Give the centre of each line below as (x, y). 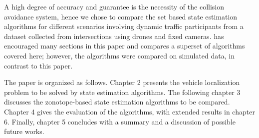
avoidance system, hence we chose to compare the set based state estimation (121, 16)
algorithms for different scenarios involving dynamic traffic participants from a (124, 26)
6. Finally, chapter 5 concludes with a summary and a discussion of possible (120, 121)
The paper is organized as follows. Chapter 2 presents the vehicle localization (122, 82)
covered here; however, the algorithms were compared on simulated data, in (119, 55)
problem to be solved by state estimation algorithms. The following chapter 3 (122, 92)
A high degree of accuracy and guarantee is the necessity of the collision (114, 6)
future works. (24, 131)
